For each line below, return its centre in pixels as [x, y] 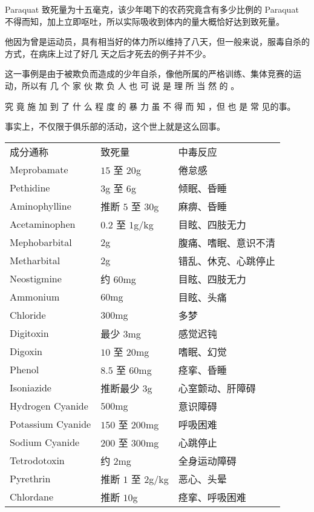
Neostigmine [36, 279]
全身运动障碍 [207, 460]
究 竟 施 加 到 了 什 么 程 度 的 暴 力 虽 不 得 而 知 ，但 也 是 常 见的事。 [150, 106]
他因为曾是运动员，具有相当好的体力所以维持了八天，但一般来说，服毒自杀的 [157, 42]
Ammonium [35, 297]
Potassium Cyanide [51, 424]
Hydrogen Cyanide [49, 406]
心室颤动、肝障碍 [217, 388]
